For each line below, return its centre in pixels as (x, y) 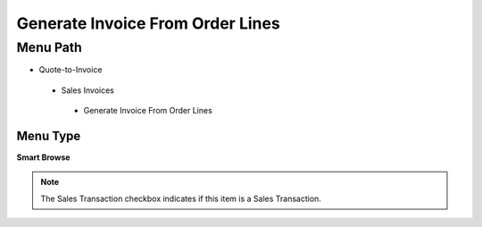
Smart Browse (43, 157)
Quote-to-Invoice (71, 70)
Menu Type (49, 135)
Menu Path (49, 47)
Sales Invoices (88, 90)
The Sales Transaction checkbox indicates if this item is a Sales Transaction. (181, 198)
